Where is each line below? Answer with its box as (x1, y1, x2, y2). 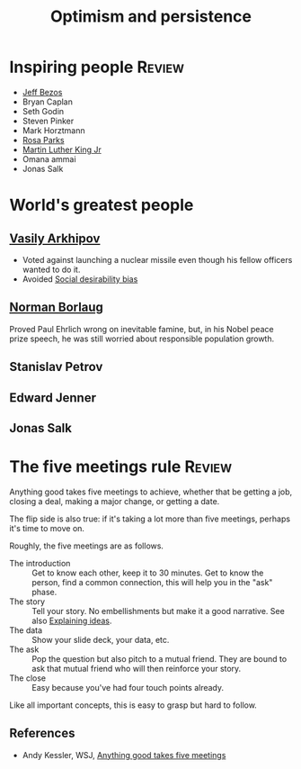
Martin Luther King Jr (22, 144, 102, 155)
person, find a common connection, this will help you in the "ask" (31, 576, 273, 587)
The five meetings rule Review (9, 457, 232, 477)
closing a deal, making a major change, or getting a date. (9, 495, 220, 506)
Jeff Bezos (22, 86, 63, 97)
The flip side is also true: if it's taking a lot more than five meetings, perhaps (9, 513, 290, 524)
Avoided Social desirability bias (22, 273, 138, 285)
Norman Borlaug (9, 300, 103, 315)
